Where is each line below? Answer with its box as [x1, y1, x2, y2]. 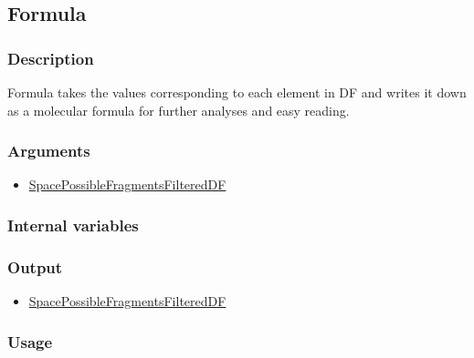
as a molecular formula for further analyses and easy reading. [7, 100, 350, 119]
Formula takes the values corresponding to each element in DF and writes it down [7, 83, 467, 101]
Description [7, 46, 94, 69]
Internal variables [7, 213, 139, 236]
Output [7, 255, 63, 278]
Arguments [7, 139, 90, 162]
